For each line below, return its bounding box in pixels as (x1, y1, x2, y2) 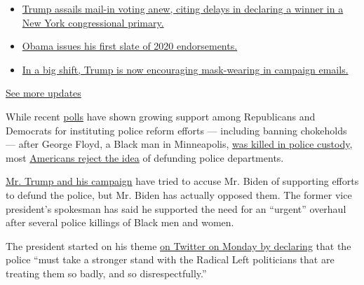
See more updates (6, 85, 81, 100)
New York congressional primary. (22, 15, 164, 29)
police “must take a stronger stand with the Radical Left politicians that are (6, 252, 335, 267)
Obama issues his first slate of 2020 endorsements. (22, 39, 238, 53)
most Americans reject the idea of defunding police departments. (6, 150, 284, 165)
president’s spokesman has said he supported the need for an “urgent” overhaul (6, 201, 346, 216)
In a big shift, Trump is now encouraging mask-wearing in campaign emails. (22, 62, 349, 76)
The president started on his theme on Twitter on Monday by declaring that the (6, 238, 351, 253)
